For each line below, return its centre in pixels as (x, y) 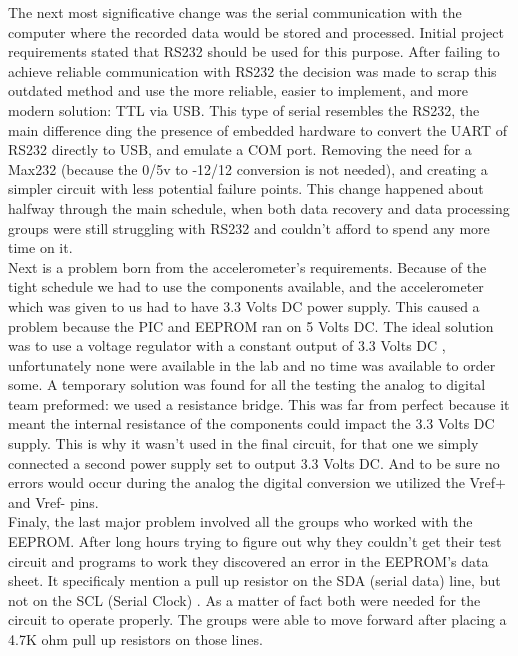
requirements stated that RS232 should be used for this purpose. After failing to (254, 51)
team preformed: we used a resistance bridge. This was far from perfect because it (259, 403)
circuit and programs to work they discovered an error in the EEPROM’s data (248, 560)
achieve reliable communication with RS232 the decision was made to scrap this (252, 70)
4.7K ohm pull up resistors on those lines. (135, 639)
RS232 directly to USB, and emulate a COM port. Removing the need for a (240, 149)
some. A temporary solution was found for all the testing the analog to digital (247, 384)
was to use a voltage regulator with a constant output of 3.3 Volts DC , (227, 345)
